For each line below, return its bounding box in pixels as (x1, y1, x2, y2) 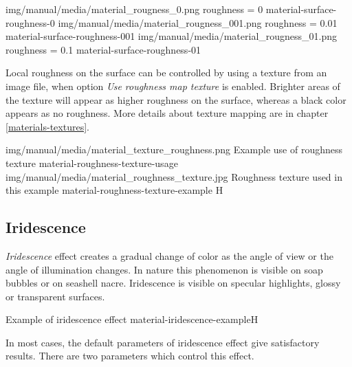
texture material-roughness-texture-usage (5, 155, 178, 170)
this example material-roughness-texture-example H (5, 183, 223, 197)
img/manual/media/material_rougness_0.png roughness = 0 (5, 2, 263, 16)
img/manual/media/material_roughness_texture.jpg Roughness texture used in (5, 169, 342, 183)
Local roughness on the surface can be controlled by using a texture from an (5, 65, 327, 80)
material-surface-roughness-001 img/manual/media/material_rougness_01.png (5, 29, 338, 43)
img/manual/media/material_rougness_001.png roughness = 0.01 (58, 15, 338, 30)
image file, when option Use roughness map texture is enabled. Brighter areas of (5, 78, 340, 93)
